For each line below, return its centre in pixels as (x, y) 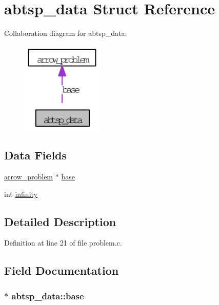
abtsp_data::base (48, 296)
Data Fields (36, 155)
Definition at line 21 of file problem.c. (63, 243)
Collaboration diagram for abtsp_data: (66, 33)
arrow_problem (29, 177)
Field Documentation (62, 270)
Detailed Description (60, 221)
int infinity (21, 194)
